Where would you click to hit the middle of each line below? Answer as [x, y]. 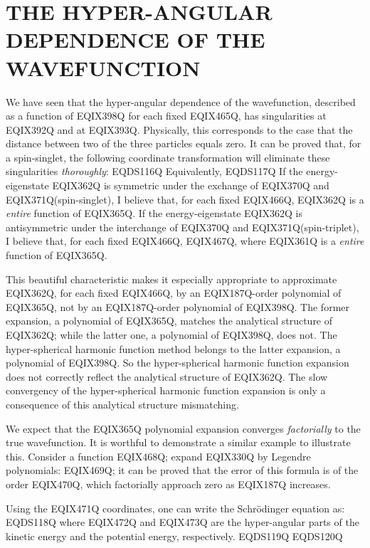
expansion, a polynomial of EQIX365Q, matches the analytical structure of [169, 321]
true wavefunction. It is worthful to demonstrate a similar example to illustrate [178, 442]
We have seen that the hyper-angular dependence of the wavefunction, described [181, 101]
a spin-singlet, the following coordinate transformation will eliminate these [168, 157]
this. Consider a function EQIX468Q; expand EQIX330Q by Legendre [158, 456]
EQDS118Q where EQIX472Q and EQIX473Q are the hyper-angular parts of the [183, 522]
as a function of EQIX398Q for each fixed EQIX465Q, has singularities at [166, 116]
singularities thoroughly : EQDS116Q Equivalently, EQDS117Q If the [154, 171]
